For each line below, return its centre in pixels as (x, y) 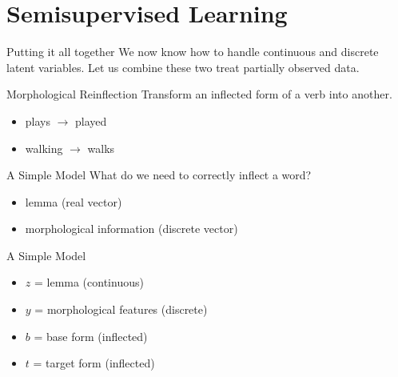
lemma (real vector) (74, 201)
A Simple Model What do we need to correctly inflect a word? (159, 175)
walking (44, 148)
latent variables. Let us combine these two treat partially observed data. (183, 67)
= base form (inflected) (91, 336)
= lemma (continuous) (89, 282)
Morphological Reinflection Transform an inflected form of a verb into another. (199, 94)
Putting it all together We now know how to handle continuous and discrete (193, 52)
